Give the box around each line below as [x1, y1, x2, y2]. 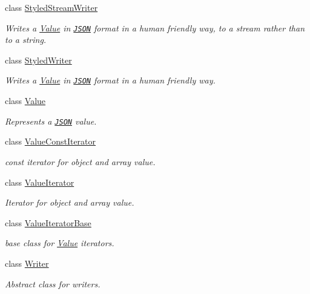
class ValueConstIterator [5, 135, 96, 148]
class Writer [5, 256, 49, 269]
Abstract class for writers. [5, 277, 101, 290]
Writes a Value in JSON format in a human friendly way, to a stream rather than [5, 21, 305, 34]
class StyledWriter [5, 53, 72, 66]
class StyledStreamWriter [5, 1, 98, 13]
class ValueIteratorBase [5, 216, 91, 229]
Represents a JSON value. [5, 114, 97, 127]
